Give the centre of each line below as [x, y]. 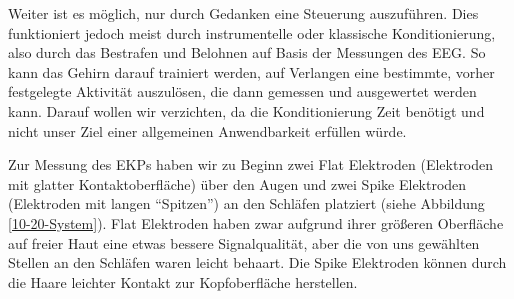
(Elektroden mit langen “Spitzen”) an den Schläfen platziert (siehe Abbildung [246, 203]
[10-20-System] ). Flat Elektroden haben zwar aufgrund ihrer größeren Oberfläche [256, 222]
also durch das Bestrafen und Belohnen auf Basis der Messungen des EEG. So [247, 52]
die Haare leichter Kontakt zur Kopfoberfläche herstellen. [183, 281]
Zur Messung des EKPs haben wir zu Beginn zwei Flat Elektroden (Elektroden [251, 164]
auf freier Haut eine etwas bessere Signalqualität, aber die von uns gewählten [244, 242]
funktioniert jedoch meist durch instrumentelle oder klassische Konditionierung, [252, 32]
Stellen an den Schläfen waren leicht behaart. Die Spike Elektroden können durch [257, 262]
